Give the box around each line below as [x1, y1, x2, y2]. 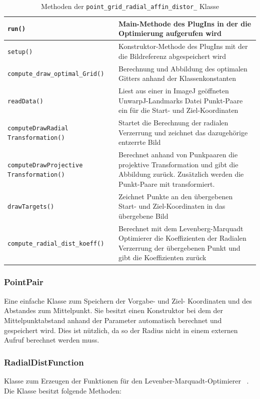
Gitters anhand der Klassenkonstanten [118, 73, 236, 83]
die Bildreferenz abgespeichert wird [118, 50, 226, 61]
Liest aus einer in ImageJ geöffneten [118, 85, 229, 95]
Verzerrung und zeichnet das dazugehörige [118, 127, 248, 137]
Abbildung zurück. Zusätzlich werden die [118, 169, 244, 179]
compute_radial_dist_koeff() [7, 240, 104, 248]
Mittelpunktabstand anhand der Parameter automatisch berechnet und [4, 315, 222, 325]
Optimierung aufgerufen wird [118, 28, 221, 38]
